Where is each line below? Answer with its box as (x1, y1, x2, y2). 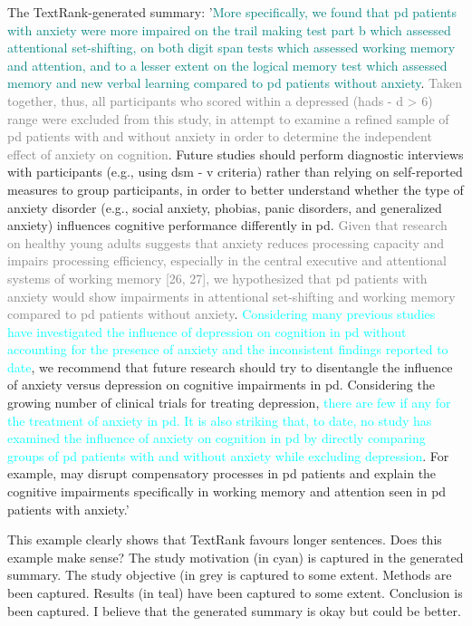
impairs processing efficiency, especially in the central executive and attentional (7, 251, 447, 270)
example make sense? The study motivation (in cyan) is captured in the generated (7, 547, 464, 566)
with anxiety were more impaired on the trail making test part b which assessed (7, 20, 451, 39)
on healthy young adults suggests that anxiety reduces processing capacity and (7, 233, 445, 252)
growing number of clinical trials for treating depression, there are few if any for (7, 393, 451, 412)
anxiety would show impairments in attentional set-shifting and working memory (7, 286, 456, 305)
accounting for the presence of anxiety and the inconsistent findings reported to (7, 340, 448, 359)
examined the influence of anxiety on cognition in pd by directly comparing (7, 429, 426, 448)
